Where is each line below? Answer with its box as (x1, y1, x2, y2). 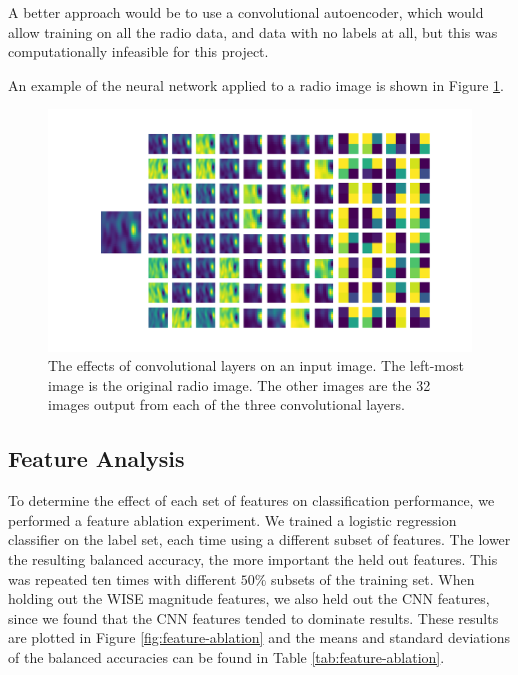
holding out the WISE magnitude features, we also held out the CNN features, (8, 588, 490, 609)
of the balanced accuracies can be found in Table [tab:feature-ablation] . (8, 646, 445, 667)
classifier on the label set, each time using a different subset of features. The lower (8, 529, 511, 550)
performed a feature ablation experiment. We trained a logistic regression (8, 509, 457, 530)
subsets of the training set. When (271, 568, 475, 589)
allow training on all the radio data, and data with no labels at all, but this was (8, 21, 498, 42)
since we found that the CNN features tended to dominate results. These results (8, 607, 499, 628)
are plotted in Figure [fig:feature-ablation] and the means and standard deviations (8, 627, 510, 648)
